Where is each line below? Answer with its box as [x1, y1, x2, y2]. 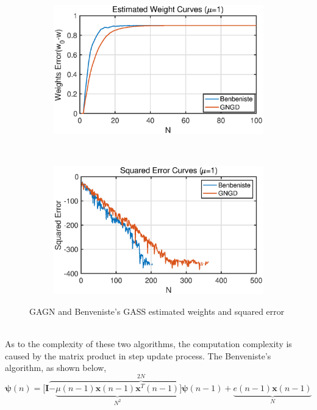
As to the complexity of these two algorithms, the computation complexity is [5, 337, 292, 350]
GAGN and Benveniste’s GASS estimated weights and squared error [29, 304, 285, 317]
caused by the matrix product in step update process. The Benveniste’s [5, 349, 271, 362]
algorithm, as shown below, [5, 361, 107, 374]
